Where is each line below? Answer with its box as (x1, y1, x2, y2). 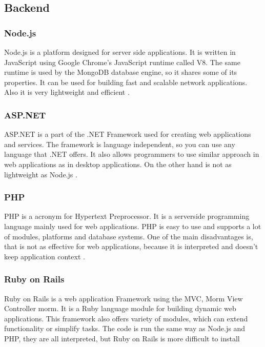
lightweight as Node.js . (4, 169, 77, 179)
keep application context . (4, 251, 85, 261)
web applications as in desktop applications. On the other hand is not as (4, 158, 232, 169)
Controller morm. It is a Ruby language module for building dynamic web (4, 303, 236, 314)
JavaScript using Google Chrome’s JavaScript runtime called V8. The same (4, 56, 240, 67)
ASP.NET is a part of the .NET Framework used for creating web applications (4, 129, 251, 139)
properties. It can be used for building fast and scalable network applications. (4, 76, 248, 87)
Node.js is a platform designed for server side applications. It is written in (4, 47, 236, 57)
